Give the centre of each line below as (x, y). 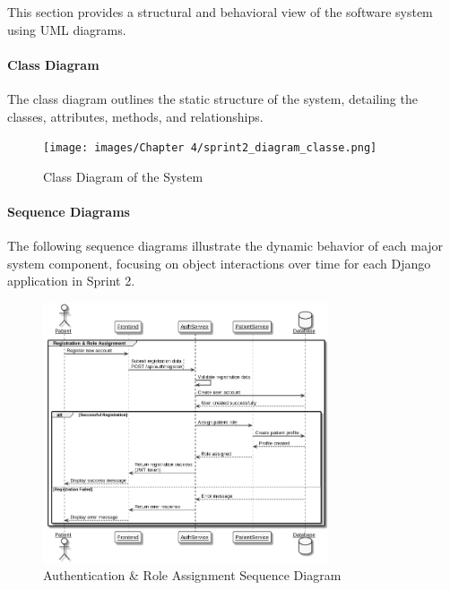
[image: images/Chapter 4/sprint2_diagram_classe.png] (210, 148)
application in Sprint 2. (71, 281)
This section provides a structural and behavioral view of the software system (220, 12)
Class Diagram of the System (123, 176)
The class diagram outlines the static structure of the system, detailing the (212, 98)
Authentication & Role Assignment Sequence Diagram (192, 575)
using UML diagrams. (67, 29)
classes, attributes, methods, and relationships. (135, 116)
